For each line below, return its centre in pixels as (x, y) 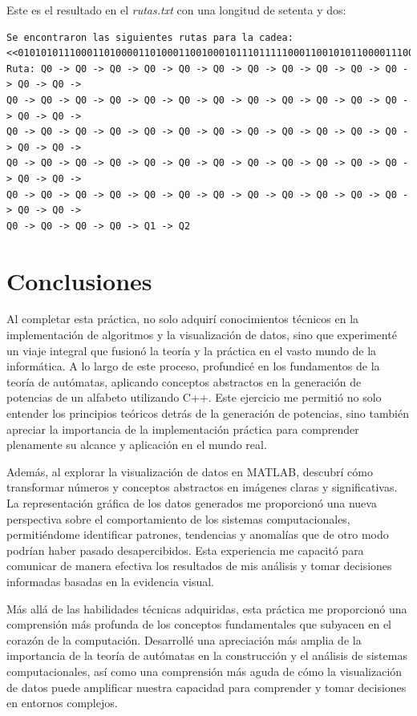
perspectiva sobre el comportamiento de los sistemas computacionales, (178, 518)
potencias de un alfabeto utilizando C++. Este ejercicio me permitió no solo (194, 397)
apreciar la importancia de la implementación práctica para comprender (183, 429)
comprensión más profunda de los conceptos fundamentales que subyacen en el (199, 624)
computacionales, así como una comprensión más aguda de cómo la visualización (204, 671)
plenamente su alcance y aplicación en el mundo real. (137, 445)
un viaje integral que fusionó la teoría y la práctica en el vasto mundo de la (192, 350)
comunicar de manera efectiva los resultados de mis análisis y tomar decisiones (199, 566)
